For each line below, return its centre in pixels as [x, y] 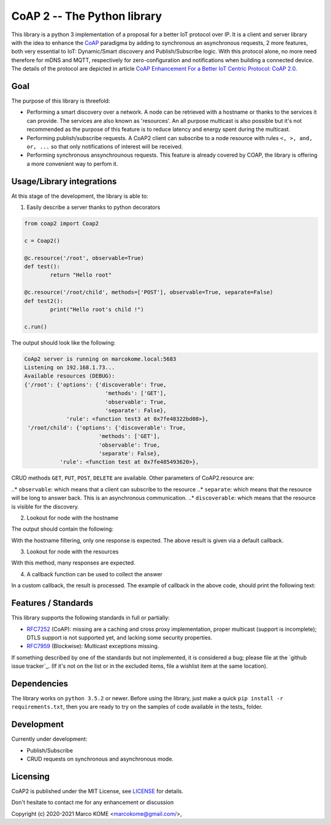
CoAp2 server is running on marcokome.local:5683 [100, 359]
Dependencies [40, 683]
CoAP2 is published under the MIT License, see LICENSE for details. [97, 791]
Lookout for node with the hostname [73, 518]
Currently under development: [49, 739]
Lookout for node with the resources [73, 552]
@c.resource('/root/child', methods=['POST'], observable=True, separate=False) [149, 292]
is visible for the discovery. [45, 506]
